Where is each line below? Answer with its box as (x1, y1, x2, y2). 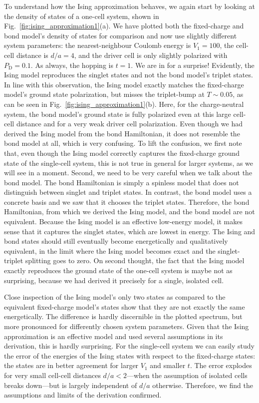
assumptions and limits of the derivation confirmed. (4, 390, 162, 400)
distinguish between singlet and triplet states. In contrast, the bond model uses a (4, 187, 252, 197)
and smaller (150, 360, 186, 371)
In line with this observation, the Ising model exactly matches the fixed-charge (4, 79, 244, 89)
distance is (16, 49, 48, 60)
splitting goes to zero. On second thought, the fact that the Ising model (25, 255, 245, 266)
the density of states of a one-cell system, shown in (4, 10, 159, 21)
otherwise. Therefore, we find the (152, 380, 253, 390)
